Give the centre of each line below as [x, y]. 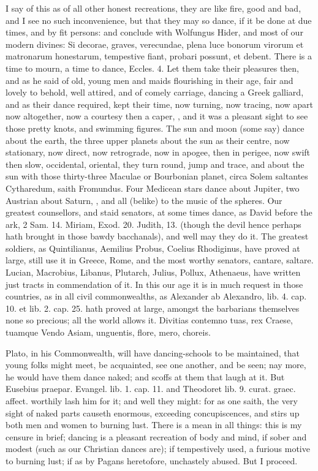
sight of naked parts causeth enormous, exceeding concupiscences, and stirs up [153, 413]
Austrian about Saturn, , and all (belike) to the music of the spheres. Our [144, 200]
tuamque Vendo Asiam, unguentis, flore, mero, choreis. [108, 332]
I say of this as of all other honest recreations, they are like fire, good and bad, [153, 8]
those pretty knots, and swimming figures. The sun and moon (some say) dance [155, 128]
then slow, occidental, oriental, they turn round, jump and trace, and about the [155, 164]
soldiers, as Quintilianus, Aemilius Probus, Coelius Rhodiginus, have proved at [153, 248]
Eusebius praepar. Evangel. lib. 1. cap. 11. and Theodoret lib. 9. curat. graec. [151, 389]
